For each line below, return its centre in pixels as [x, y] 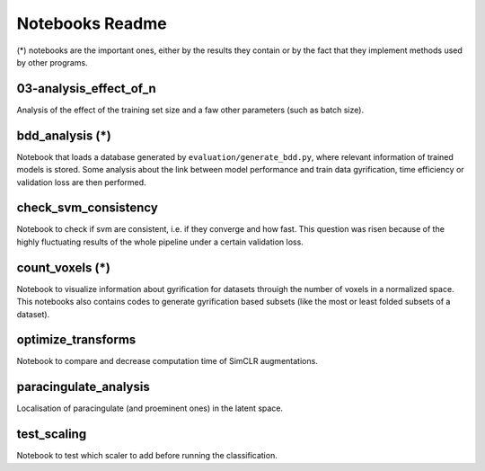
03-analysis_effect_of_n [86, 89]
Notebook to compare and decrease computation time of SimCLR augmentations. [167, 361]
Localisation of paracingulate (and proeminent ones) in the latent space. [150, 408]
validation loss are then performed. [82, 182]
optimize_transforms [76, 340]
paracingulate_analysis [83, 387]
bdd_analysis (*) [64, 135]
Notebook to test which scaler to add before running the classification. [147, 456]
